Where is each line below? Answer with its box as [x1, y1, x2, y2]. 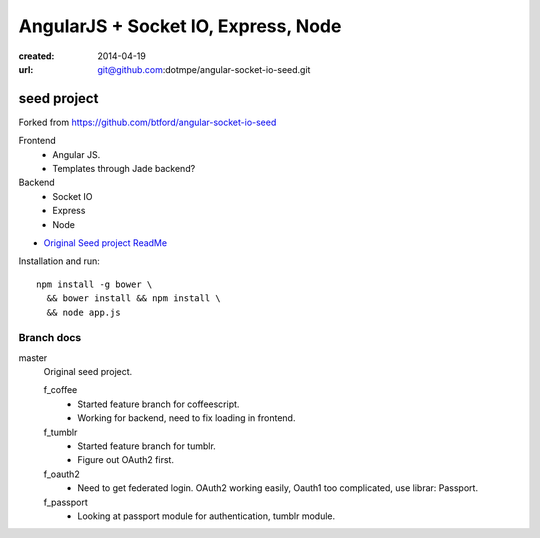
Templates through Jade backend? [52, 163, 196, 175]
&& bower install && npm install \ [46, 293, 222, 304]
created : [18, 50, 55, 62]
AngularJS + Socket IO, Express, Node [18, 15, 342, 37]
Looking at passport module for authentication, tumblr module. [77, 510, 336, 522]
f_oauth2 [43, 468, 80, 480]
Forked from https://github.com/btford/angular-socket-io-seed [18, 116, 277, 128]
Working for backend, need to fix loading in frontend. [77, 412, 296, 424]
